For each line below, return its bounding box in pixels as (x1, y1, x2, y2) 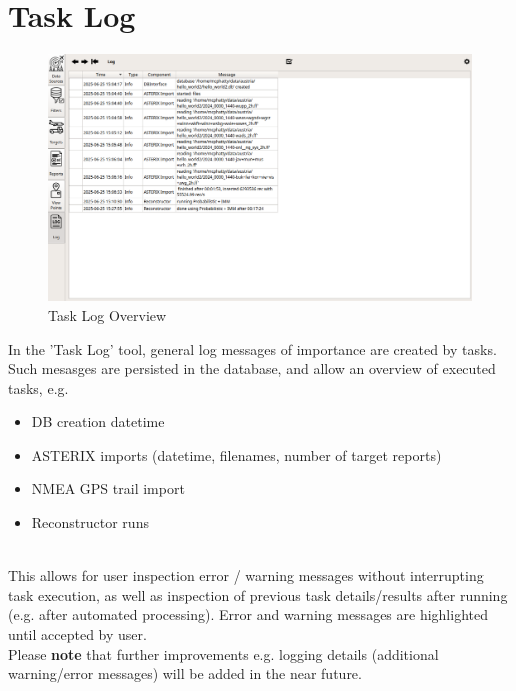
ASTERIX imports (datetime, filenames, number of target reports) (31, 444, 442, 465)
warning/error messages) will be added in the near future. (8, 663, 362, 684)
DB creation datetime (31, 411, 165, 432)
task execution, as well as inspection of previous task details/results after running (8, 584, 508, 605)
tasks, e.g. (8, 377, 69, 398)
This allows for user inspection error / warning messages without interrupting (8, 565, 484, 586)
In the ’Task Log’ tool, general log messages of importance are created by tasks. (8, 338, 497, 359)
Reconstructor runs (31, 512, 149, 533)
